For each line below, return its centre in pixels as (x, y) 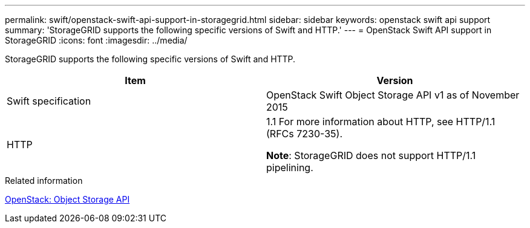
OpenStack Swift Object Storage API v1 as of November (393, 95)
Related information (44, 181)
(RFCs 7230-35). (304, 134)
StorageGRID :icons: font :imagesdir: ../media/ (96, 40)
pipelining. (290, 168)
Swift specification (49, 101)
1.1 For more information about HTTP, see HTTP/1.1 (381, 122)
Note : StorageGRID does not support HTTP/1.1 (371, 155)
